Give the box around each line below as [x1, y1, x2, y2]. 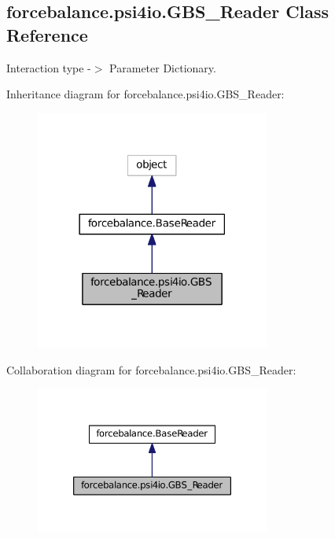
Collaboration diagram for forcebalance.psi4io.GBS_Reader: [6, 361, 296, 378]
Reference [6, 22, 88, 46]
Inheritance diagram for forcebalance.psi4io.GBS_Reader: [6, 86, 285, 102]
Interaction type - [6, 59, 91, 76]
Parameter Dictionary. [109, 59, 216, 76]
